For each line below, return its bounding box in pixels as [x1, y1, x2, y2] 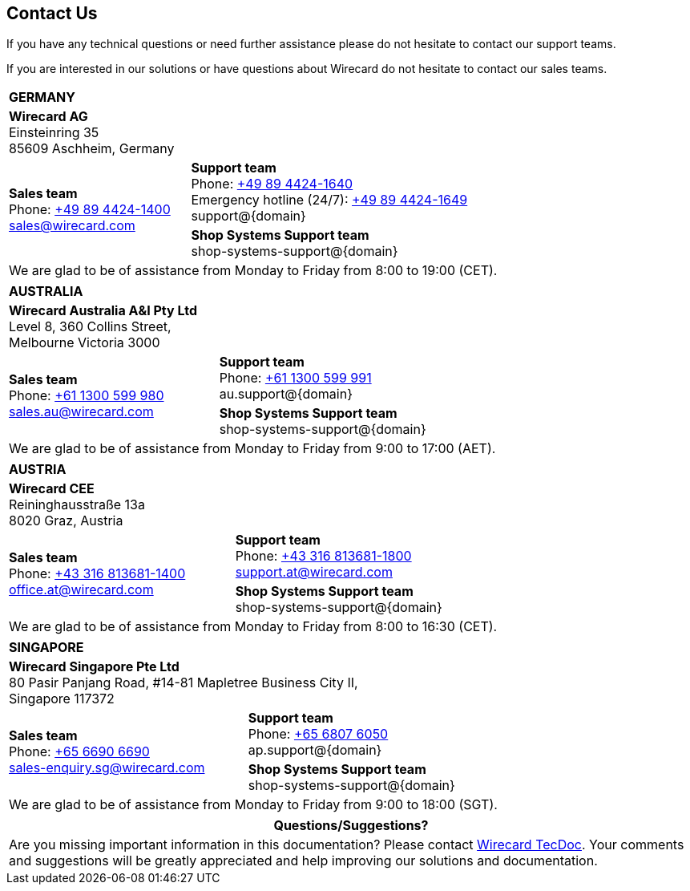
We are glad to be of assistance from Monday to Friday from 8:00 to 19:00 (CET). [9, 262, 498, 279]
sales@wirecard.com [9, 217, 135, 234]
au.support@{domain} [219, 386, 353, 403]
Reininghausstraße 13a [9, 496, 145, 513]
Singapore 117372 [9, 691, 115, 707]
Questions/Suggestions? [273, 817, 429, 834]
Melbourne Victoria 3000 [9, 334, 160, 351]
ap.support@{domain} [248, 742, 382, 759]
